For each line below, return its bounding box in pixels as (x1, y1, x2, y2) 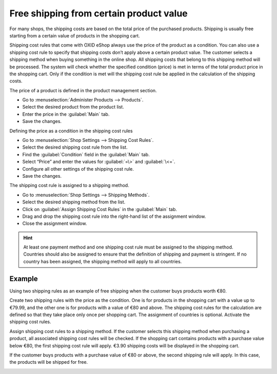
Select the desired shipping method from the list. (22, 199, 126, 205)
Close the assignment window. (22, 220, 87, 226)
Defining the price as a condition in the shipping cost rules (9, 128, 133, 134)
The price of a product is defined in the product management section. (9, 87, 157, 93)
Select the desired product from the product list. (22, 104, 124, 110)
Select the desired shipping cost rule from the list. (22, 144, 128, 151)
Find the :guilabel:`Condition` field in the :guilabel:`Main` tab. (22, 151, 150, 157)
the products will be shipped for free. (9, 359, 88, 365)
